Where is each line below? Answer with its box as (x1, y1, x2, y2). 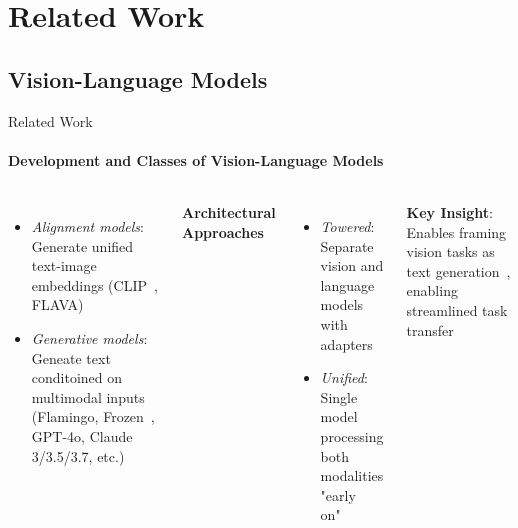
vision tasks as (406, 241, 495, 262)
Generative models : (31, 327, 148, 348)
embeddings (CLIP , (31, 274, 158, 295)
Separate (320, 235, 374, 256)
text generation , (406, 260, 511, 281)
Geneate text (31, 347, 111, 368)
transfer (406, 319, 454, 340)
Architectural (181, 201, 276, 222)
